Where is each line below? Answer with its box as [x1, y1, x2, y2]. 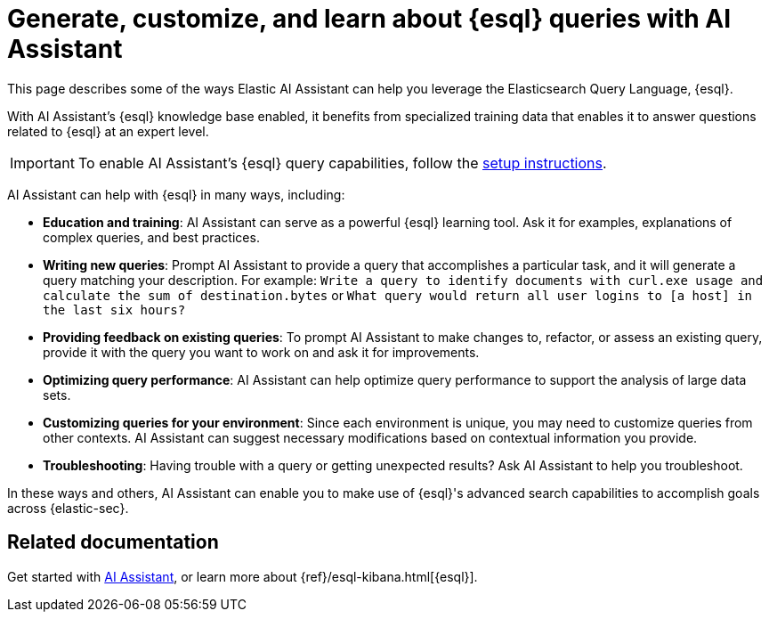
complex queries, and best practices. [43, 229, 260, 245]
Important [10, 153, 75, 172]
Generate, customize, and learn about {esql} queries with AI [7, 4, 732, 34]
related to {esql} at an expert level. [7, 123, 209, 139]
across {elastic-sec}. [7, 500, 129, 516]
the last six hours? [43, 302, 186, 317]
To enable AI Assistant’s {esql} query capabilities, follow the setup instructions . [77, 153, 607, 172]
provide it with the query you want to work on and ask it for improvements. [43, 344, 480, 360]
